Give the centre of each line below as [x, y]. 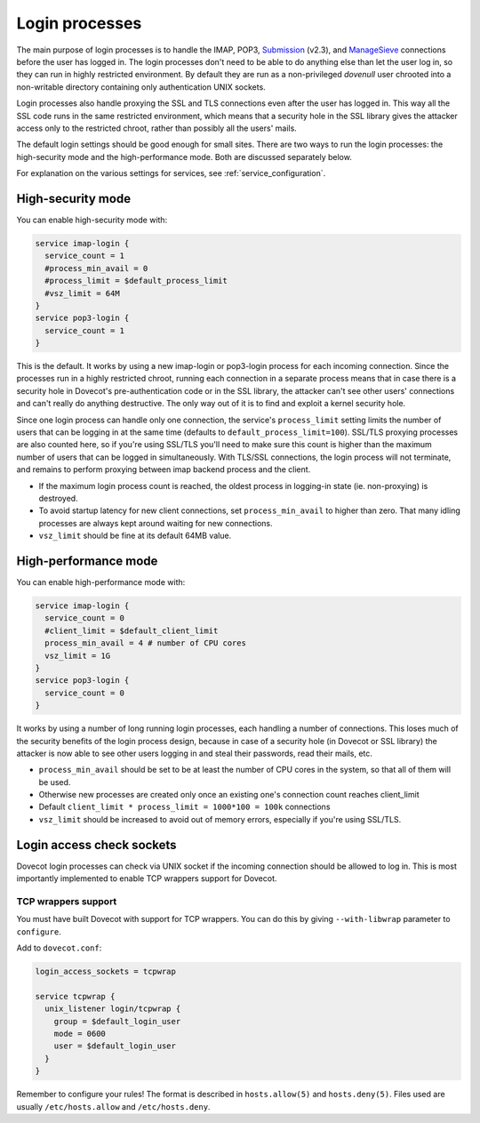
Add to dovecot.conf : [59, 948]
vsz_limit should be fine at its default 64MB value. [135, 536]
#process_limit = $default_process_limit [136, 281]
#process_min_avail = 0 [96, 268]
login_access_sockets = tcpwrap [106, 972]
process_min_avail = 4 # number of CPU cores [145, 643]
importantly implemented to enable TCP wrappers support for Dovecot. [147, 878]
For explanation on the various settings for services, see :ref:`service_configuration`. [171, 173]
